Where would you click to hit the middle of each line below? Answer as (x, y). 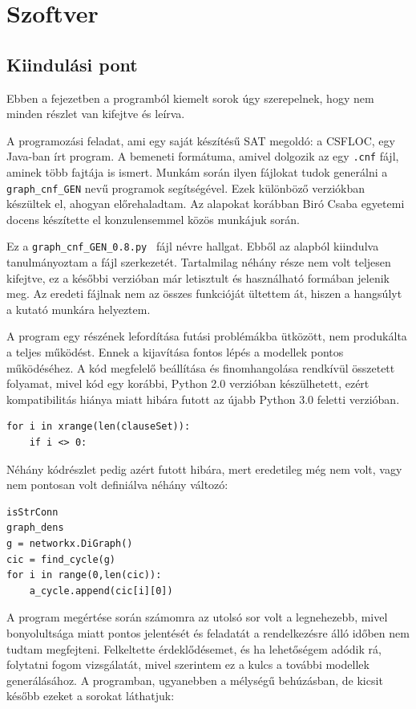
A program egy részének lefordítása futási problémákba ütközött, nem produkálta (207, 336)
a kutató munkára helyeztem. (79, 309)
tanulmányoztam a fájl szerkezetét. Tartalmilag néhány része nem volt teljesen (199, 262)
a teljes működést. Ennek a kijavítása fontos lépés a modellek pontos (175, 352)
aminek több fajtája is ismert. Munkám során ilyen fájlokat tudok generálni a (197, 172)
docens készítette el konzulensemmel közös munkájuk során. (153, 219)
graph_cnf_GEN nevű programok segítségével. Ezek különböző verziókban (186, 187)
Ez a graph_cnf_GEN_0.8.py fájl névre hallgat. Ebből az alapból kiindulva (193, 246)
